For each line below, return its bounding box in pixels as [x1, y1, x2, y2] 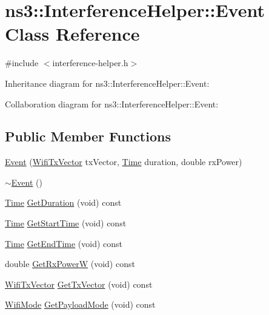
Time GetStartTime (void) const [5, 217, 127, 229]
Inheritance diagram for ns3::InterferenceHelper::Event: [5, 76, 210, 89]
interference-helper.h [52, 56, 128, 69]
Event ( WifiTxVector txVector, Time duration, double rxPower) [5, 155, 242, 168]
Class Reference [5, 21, 140, 46]
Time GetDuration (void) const [5, 196, 122, 209]
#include [5, 56, 39, 69]
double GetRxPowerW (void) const [5, 257, 135, 270]
